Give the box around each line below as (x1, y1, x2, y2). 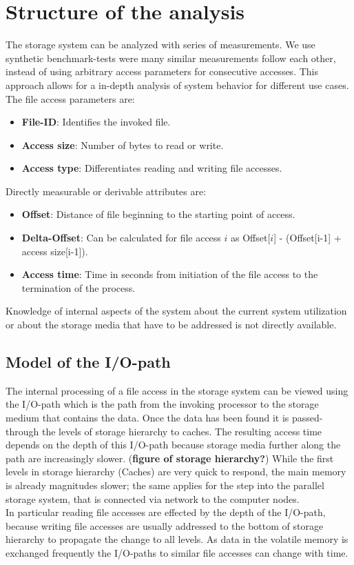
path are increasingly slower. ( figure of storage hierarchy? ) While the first (6, 450, 334, 465)
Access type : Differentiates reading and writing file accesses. (21, 161, 282, 175)
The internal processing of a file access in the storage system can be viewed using (6, 383, 348, 397)
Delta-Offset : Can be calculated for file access (21, 230, 221, 245)
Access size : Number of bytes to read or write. (21, 137, 224, 152)
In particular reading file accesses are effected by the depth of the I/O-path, (6, 505, 326, 519)
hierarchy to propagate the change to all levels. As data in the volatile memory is (6, 532, 348, 546)
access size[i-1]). (21, 244, 88, 258)
